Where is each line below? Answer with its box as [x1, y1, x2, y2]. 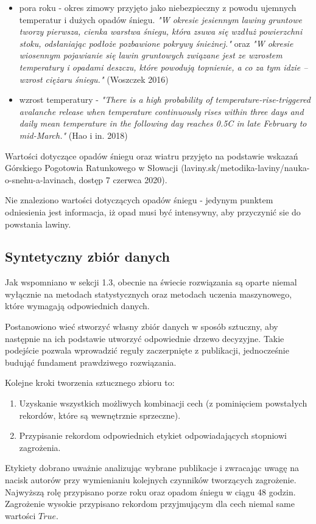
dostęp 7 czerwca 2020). [79, 173, 167, 186]
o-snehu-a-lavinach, [5, 173, 76, 186]
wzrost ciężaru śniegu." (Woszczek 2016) [19, 72, 169, 85]
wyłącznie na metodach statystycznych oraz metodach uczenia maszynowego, [5, 287, 292, 300]
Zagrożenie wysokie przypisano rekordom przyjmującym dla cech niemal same [5, 497, 295, 510]
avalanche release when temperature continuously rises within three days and [19, 105, 304, 117]
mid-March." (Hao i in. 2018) [19, 128, 128, 141]
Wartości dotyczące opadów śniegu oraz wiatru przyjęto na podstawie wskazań [5, 149, 298, 162]
